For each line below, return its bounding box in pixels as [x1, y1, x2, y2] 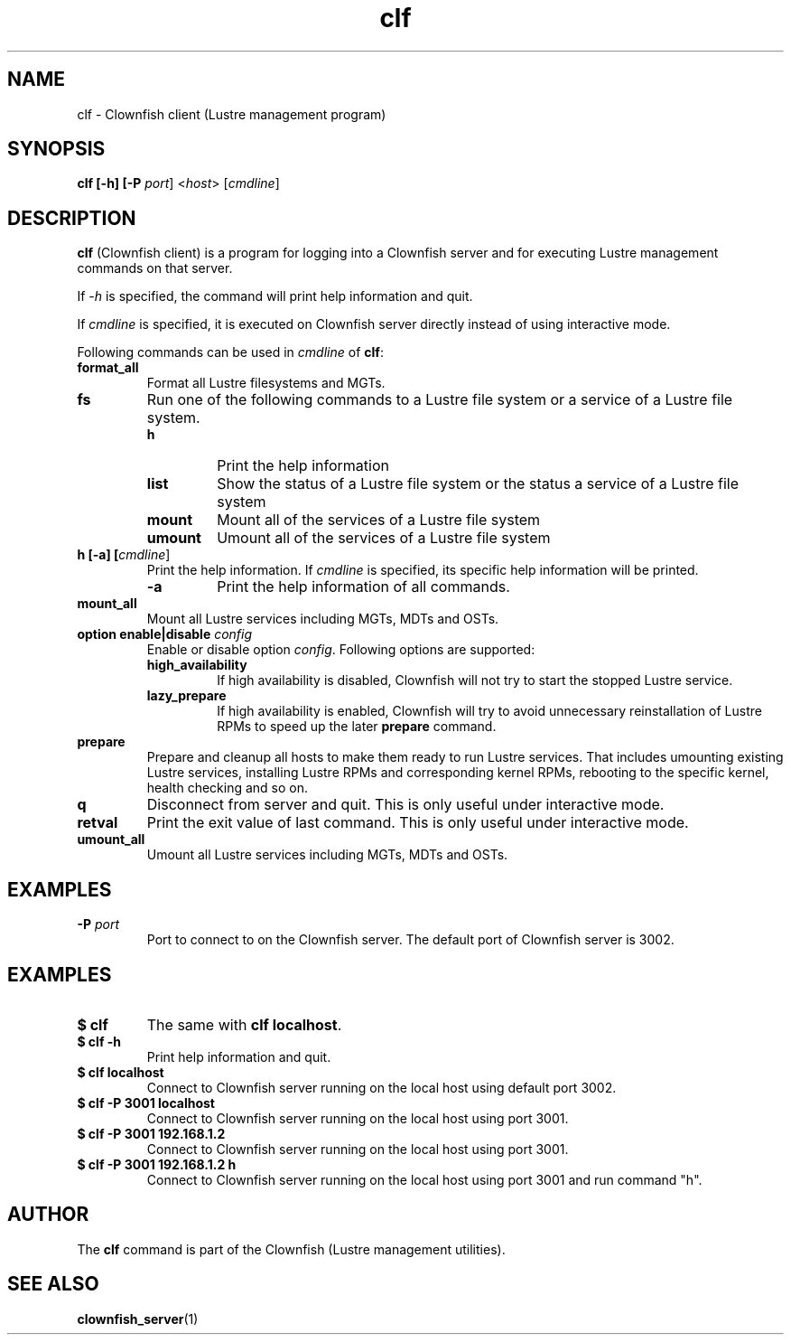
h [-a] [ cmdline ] [77, 547, 171, 563]
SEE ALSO [7, 1272, 99, 1296]
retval [77, 813, 118, 832]
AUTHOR [7, 1203, 89, 1226]
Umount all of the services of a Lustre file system [217, 529, 551, 548]
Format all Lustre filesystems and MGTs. [146, 375, 386, 391]
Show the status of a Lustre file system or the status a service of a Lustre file [217, 474, 739, 493]
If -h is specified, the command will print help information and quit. [77, 288, 473, 305]
